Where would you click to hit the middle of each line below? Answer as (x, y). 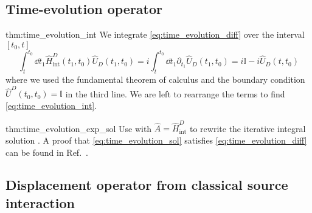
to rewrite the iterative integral (248, 128)
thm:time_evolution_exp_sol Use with (79, 128)
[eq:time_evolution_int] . (51, 105)
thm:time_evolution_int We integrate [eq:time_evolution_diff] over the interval (155, 34)
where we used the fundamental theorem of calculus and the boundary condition (155, 79)
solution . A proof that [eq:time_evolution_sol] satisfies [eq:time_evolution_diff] (156, 140)
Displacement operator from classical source (147, 185)
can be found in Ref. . (47, 152)
